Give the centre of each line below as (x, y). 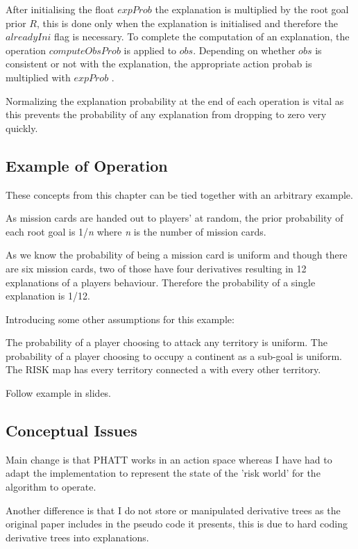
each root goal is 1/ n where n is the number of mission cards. (136, 231)
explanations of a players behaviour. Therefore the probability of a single (161, 282)
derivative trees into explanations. (77, 537)
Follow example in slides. (59, 393)
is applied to (150, 50)
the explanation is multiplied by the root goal (252, 9)
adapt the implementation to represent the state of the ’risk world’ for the (163, 473)
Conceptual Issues (71, 431)
